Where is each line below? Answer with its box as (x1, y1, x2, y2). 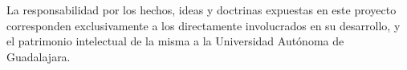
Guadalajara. (6, 48, 71, 64)
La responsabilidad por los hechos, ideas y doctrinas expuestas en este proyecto (6, 2, 397, 17)
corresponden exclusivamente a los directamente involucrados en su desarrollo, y (6, 17, 401, 33)
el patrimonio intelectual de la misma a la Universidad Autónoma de (6, 33, 344, 49)
